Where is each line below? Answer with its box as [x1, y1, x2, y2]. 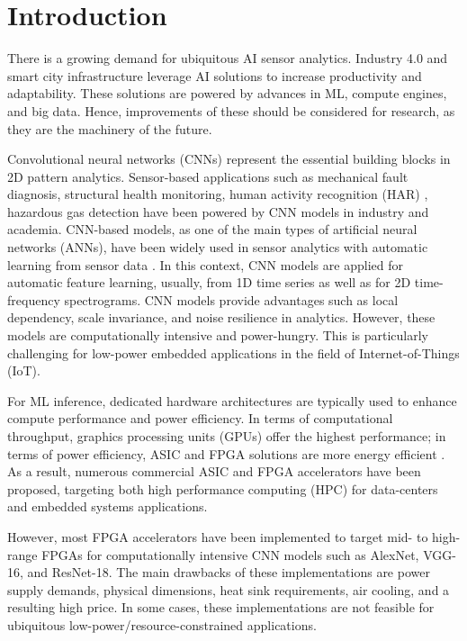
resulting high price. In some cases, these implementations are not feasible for [7, 598, 435, 617]
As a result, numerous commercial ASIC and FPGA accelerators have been [7, 462, 421, 481]
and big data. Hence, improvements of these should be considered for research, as [7, 101, 455, 120]
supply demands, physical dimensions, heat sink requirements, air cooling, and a [7, 580, 450, 599]
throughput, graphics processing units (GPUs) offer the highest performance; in [7, 427, 446, 445]
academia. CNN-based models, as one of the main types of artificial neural [7, 220, 418, 239]
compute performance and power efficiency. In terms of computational [7, 409, 393, 428]
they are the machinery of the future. [7, 119, 212, 138]
